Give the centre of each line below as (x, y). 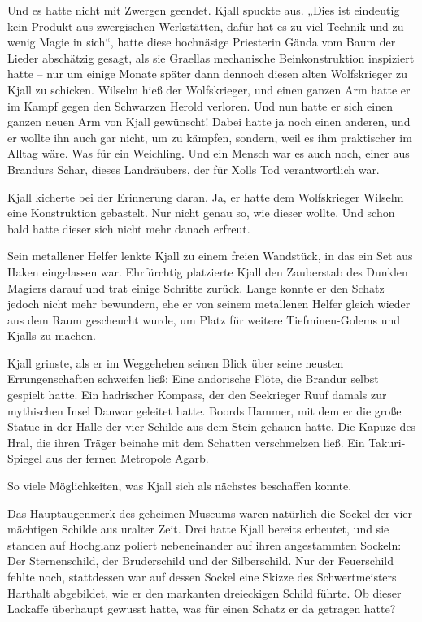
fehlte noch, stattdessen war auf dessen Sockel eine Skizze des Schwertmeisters (202, 576)
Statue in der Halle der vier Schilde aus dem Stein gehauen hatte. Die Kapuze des (212, 426)
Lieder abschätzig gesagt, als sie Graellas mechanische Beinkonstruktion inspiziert (211, 57)
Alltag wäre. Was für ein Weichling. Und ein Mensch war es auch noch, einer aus (209, 153)
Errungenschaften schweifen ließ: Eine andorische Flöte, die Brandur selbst (193, 378)
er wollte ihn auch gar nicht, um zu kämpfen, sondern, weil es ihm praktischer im (210, 137)
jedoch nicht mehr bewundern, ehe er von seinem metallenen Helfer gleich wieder (209, 304)
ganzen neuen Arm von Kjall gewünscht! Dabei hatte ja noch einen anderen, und (209, 122)
